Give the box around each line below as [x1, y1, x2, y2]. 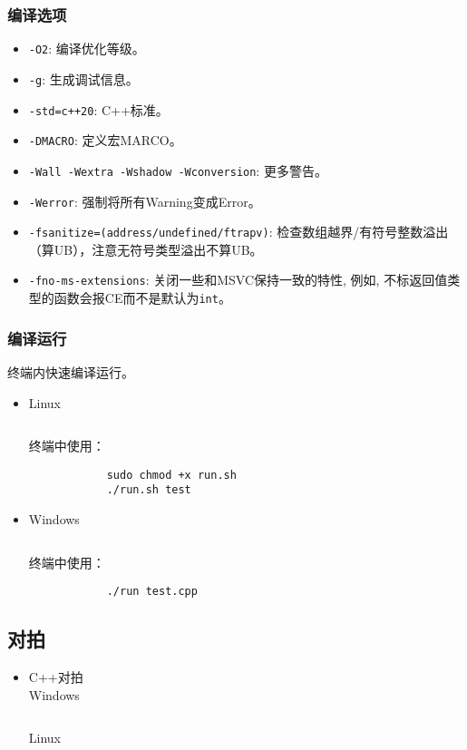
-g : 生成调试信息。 [28, 69, 139, 88]
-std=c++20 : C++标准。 [28, 100, 169, 119]
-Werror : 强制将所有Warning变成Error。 [28, 191, 261, 210]
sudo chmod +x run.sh [106, 468, 237, 482]
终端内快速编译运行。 [7, 362, 134, 381]
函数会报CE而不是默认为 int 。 [54, 288, 231, 307]
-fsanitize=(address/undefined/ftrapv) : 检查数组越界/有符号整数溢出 [28, 222, 449, 241]
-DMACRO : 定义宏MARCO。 [28, 131, 182, 150]
